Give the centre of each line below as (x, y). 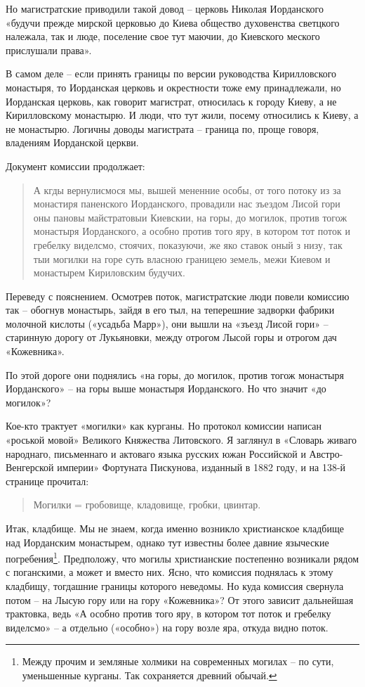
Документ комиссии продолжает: (75, 166)
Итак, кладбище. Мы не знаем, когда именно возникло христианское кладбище (175, 528)
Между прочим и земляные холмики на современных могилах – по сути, (178, 661)
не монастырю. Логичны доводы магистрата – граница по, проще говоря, (162, 128)
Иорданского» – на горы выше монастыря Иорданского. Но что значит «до (166, 389)
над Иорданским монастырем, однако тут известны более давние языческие (167, 542)
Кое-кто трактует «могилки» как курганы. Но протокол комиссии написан (164, 426)
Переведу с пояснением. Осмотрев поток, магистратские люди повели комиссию (178, 296)
